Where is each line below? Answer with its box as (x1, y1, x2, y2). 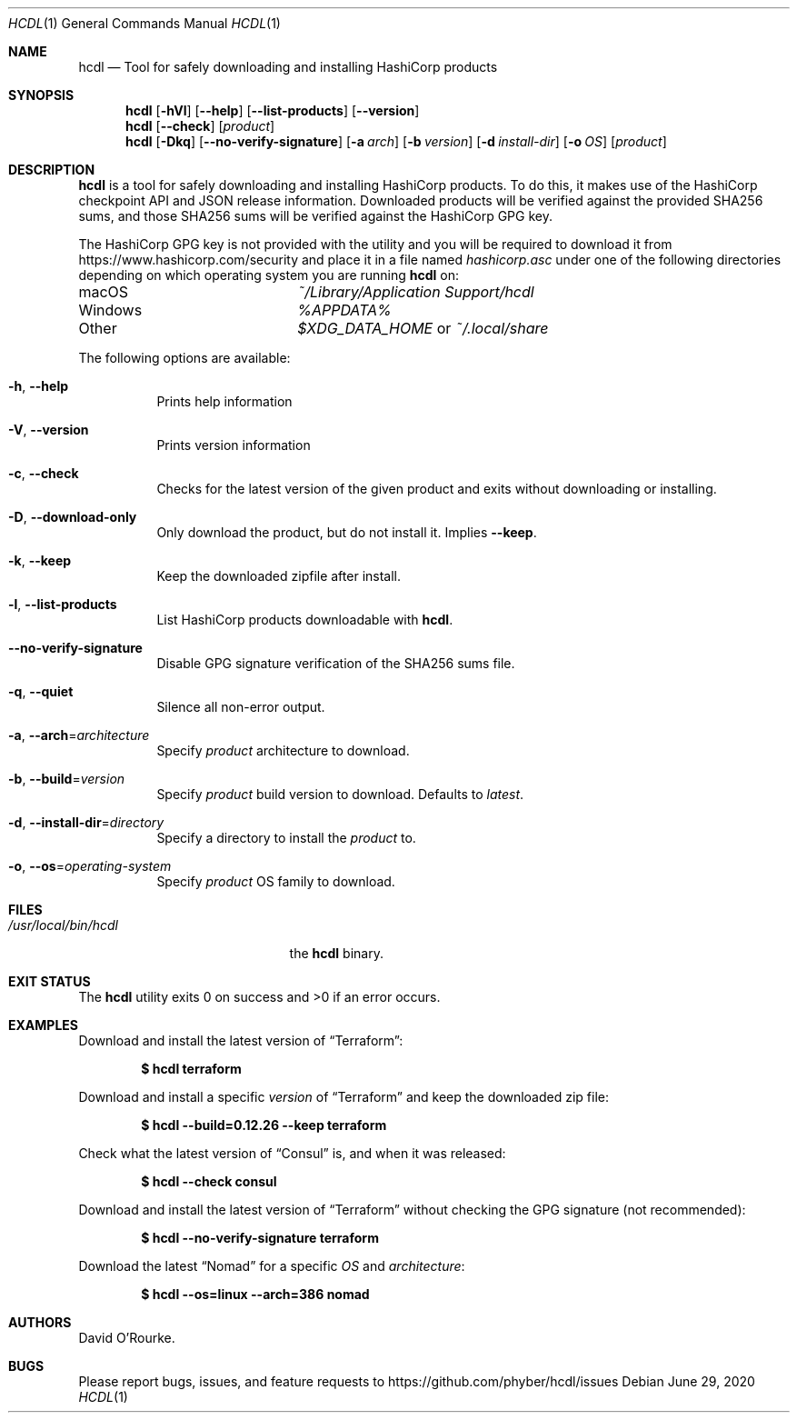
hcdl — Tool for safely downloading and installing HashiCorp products (78, 59, 498, 75)
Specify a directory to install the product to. (156, 830, 416, 845)
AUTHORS (8, 1315, 72, 1330)
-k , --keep (8, 553, 72, 568)
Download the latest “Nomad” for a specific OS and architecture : (78, 1258, 465, 1274)
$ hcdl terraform (141, 1061, 242, 1076)
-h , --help (8, 378, 69, 394)
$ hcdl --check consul (141, 1174, 277, 1189)
